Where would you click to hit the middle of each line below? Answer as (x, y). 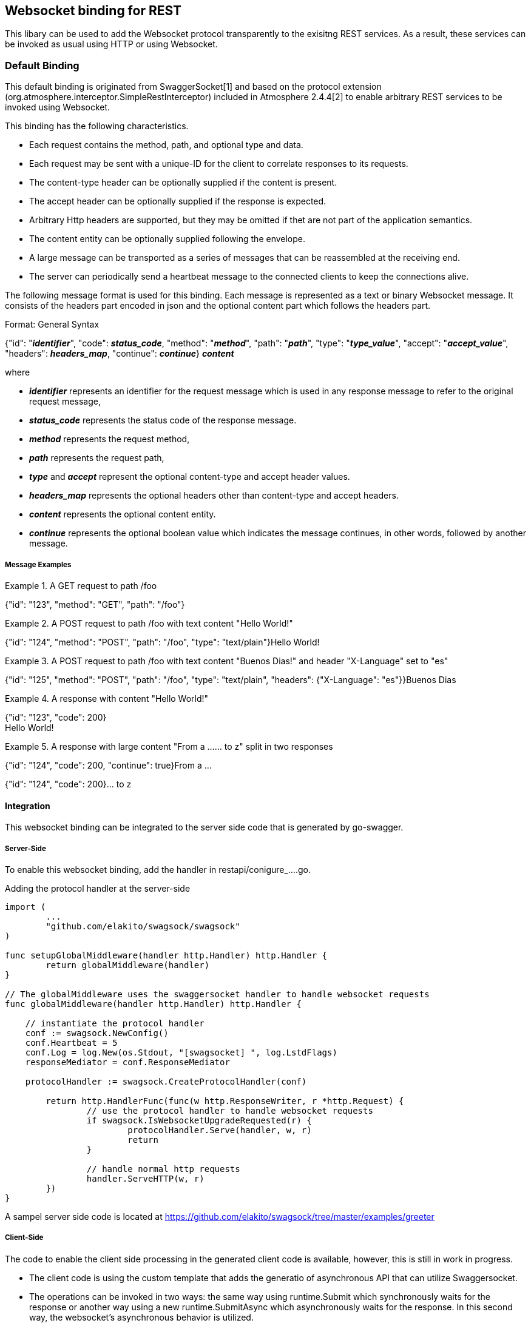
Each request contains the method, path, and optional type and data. (166, 145)
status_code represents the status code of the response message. (163, 420)
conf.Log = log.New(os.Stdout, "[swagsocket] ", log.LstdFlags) (181, 1052)
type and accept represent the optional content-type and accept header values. (190, 477)
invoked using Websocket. (58, 107)
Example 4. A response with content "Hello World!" (107, 698)
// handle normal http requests (163, 1169)
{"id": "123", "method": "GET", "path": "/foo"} (95, 604)
